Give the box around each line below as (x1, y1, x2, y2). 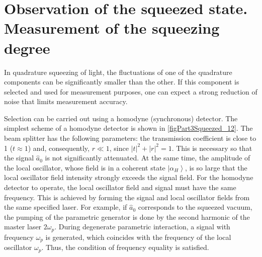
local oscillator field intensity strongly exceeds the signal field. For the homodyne (4, 172, 253, 183)
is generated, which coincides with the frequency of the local (45, 231, 231, 242)
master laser (4, 221, 42, 232)
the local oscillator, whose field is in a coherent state (4, 162, 165, 173)
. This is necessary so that (171, 142, 252, 153)
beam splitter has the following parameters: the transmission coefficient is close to (4, 133, 256, 143)
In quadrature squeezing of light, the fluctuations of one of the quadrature (4, 66, 232, 77)
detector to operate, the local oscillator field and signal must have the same (4, 182, 236, 193)
